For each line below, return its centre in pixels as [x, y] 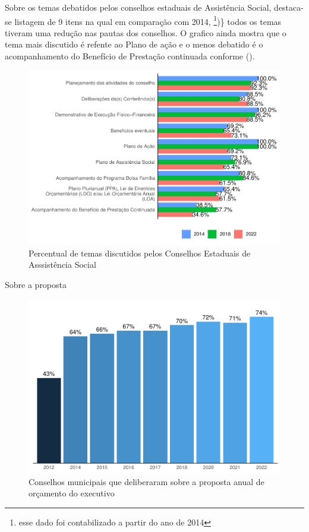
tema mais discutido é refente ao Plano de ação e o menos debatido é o [134, 44]
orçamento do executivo [72, 493]
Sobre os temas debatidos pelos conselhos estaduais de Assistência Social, [138, 7]
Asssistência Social [62, 265]
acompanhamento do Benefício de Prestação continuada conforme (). [130, 56]
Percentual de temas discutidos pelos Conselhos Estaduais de [140, 253]
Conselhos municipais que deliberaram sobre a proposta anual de [146, 481]
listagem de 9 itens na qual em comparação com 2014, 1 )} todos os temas [148, 20]
